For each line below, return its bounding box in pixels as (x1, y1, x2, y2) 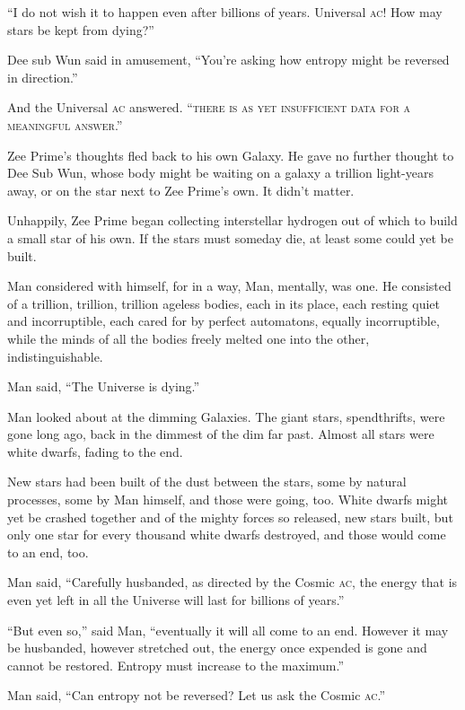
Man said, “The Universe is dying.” (7, 377, 200, 396)
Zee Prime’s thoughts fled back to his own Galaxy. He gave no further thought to (7, 145, 454, 164)
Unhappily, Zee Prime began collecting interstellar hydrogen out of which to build (7, 211, 458, 230)
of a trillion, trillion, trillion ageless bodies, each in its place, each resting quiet (7, 294, 441, 312)
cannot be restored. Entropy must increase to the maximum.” (7, 655, 345, 674)
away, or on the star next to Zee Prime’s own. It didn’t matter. (7, 180, 355, 199)
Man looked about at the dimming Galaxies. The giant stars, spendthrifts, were (7, 407, 445, 425)
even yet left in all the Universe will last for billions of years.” (7, 591, 345, 609)
